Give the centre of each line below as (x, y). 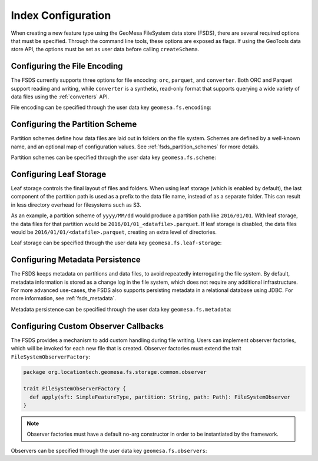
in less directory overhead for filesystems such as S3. (76, 205)
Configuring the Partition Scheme (74, 125)
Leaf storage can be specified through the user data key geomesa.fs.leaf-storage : (116, 243)
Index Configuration (61, 15)
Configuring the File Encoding (67, 66)
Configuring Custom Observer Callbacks (87, 326)
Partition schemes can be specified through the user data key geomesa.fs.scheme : (113, 157)
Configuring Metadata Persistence (76, 260)
